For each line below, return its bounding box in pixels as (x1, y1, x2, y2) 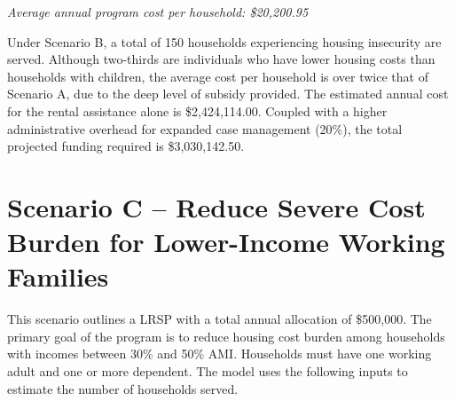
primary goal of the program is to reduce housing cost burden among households (7, 326, 445, 345)
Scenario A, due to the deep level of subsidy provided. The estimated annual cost (7, 84, 449, 103)
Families (7, 258, 109, 295)
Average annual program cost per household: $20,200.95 (7, 3, 309, 20)
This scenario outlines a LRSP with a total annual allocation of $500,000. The (7, 310, 432, 328)
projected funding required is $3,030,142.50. (7, 137, 245, 155)
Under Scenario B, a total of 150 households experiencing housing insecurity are (7, 32, 442, 51)
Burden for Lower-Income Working (7, 224, 445, 260)
